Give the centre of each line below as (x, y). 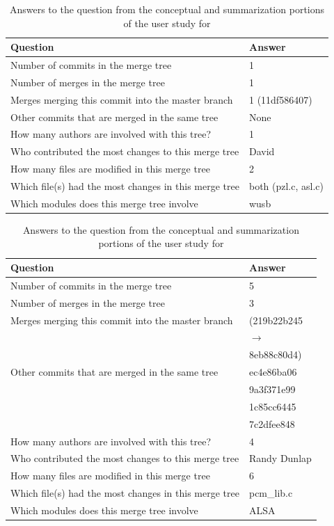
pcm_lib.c (271, 493)
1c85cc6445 (272, 406)
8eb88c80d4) (275, 354)
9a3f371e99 (272, 389)
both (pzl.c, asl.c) (286, 185)
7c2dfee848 (272, 423)
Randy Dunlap (280, 458)
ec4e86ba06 (273, 372)
